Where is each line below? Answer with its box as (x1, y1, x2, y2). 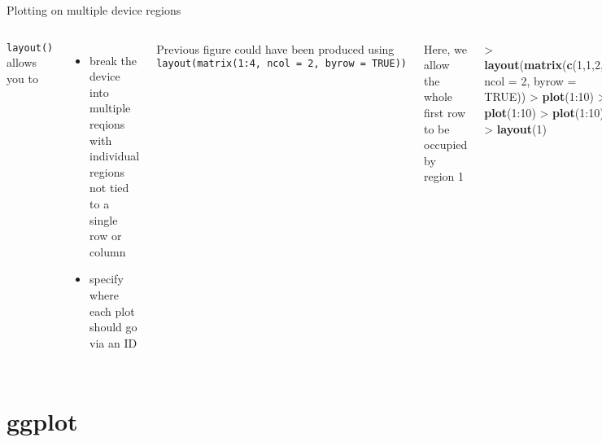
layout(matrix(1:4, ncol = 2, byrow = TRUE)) (156, 58, 407, 70)
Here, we (424, 40, 467, 57)
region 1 (424, 168, 465, 185)
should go (89, 318, 137, 335)
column (89, 243, 126, 260)
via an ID (89, 334, 137, 351)
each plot (89, 302, 135, 319)
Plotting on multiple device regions (7, 2, 181, 18)
